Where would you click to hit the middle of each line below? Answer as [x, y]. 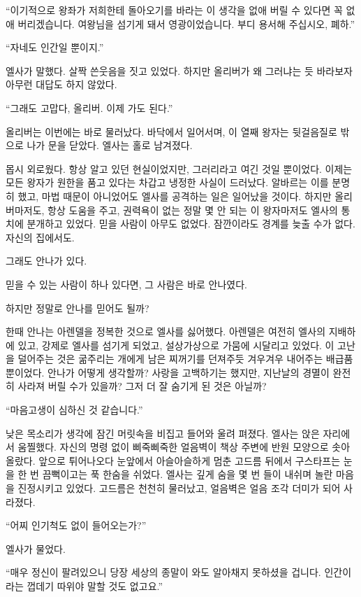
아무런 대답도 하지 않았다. [61, 84]
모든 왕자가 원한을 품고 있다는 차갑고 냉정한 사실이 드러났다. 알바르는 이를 [167, 182]
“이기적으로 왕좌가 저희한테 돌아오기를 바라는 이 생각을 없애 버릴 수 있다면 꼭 [174, 10]
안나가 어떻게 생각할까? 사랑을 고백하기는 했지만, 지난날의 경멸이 [189, 372]
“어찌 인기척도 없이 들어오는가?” [76, 525]
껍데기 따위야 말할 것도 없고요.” [95, 586]
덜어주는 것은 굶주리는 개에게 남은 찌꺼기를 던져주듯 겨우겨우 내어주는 [170, 359]
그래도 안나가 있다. [46, 261]
